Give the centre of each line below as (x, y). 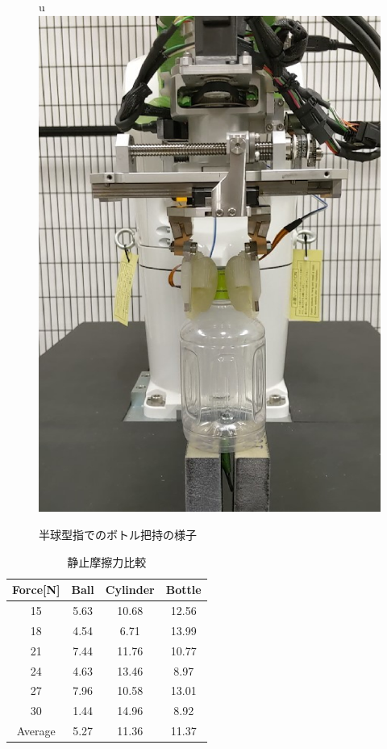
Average (36, 731)
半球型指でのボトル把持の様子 (118, 535)
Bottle (183, 590)
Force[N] (36, 590)
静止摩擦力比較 (107, 561)
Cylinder (130, 590)
